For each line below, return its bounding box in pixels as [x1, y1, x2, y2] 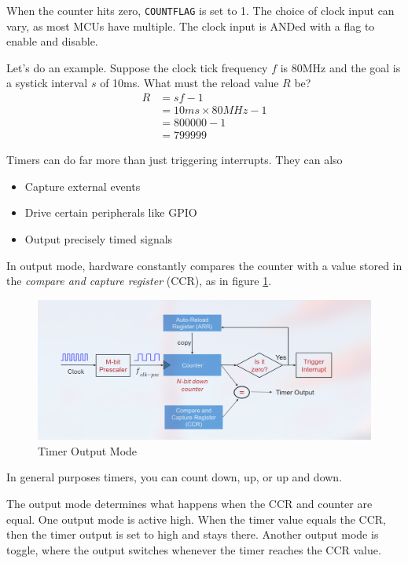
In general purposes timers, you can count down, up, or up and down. [6, 469, 343, 485]
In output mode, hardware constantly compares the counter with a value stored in [6, 257, 402, 273]
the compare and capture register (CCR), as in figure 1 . [6, 272, 272, 289]
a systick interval [6, 75, 88, 91]
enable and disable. [6, 33, 98, 49]
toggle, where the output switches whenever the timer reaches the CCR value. [6, 541, 381, 558]
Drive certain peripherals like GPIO [24, 204, 197, 221]
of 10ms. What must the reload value [100, 75, 279, 91]
